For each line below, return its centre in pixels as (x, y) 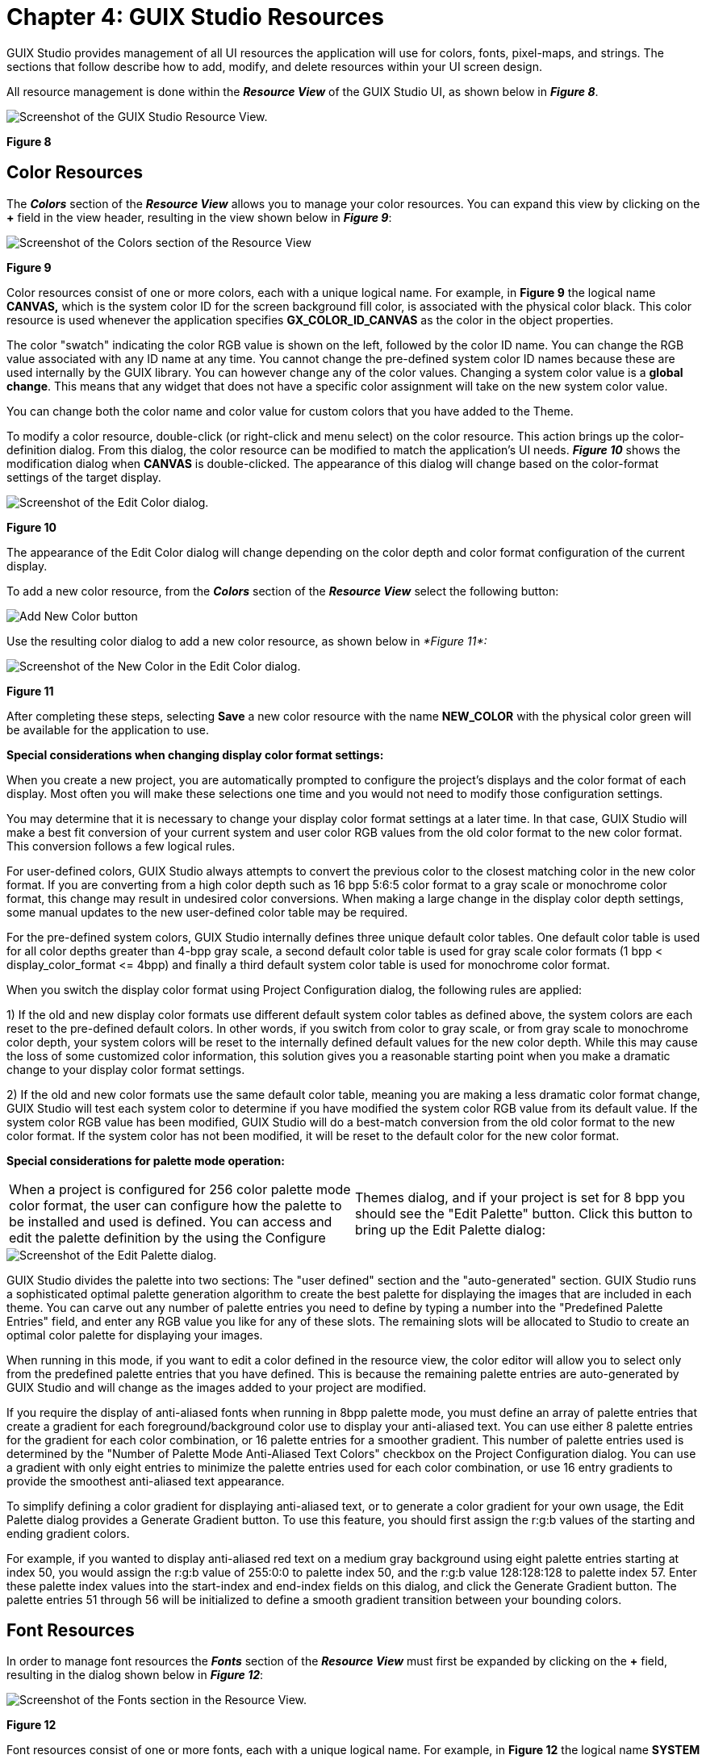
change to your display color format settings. (126, 1069)
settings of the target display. (84, 477)
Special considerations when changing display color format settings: (195, 754)
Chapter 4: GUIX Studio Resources (195, 17)
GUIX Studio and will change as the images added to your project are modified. (217, 1387)
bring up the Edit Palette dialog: (451, 1229)
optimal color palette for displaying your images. (135, 1335)
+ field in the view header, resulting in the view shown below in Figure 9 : (199, 217)
